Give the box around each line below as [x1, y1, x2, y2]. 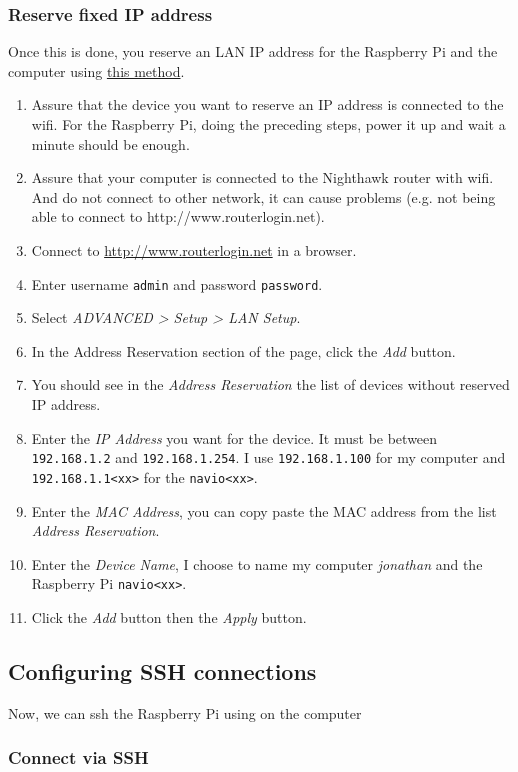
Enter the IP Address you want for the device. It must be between [31, 427, 438, 448]
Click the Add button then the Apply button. [31, 606, 307, 627]
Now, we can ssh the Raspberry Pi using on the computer [8, 702, 362, 723]
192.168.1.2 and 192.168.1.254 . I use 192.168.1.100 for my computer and [31, 447, 506, 468]
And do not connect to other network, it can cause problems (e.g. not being [31, 186, 496, 207]
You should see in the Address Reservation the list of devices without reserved [31, 374, 510, 395]
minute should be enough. [31, 133, 190, 154]
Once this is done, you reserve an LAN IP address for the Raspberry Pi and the [8, 41, 498, 62]
